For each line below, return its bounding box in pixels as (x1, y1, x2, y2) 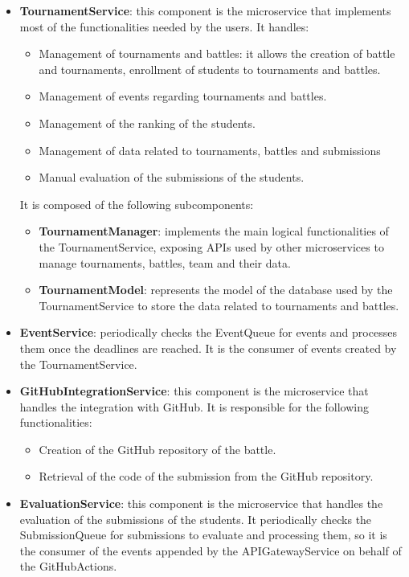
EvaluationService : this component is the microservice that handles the (19, 495, 383, 512)
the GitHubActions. (19, 558, 117, 575)
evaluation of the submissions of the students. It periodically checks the (19, 510, 372, 527)
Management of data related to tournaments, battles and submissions (39, 141, 381, 158)
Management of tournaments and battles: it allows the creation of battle (39, 45, 395, 62)
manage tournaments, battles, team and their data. (39, 254, 291, 271)
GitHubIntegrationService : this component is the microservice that (19, 383, 369, 399)
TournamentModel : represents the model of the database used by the (39, 281, 393, 298)
